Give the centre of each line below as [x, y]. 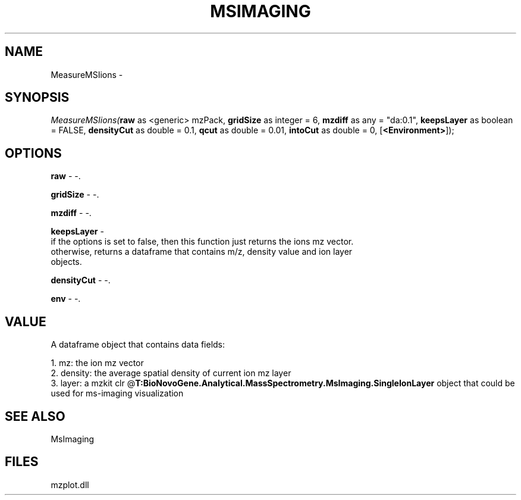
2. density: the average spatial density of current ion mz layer [171, 373]
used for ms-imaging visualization [117, 393]
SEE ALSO [35, 416]
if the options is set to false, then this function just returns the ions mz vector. [202, 242]
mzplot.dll [70, 485]
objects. [66, 262]
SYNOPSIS [37, 98]
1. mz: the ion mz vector [97, 363]
